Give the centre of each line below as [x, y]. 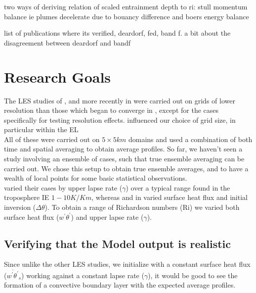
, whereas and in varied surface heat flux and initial [170, 197]
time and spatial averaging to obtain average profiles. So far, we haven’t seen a [123, 149]
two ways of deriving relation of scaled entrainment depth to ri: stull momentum [126, 6]
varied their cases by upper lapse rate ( [63, 187]
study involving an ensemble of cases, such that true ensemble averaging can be [124, 159]
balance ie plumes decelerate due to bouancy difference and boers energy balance [127, 16]
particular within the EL [41, 129]
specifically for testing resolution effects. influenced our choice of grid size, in [120, 120]
